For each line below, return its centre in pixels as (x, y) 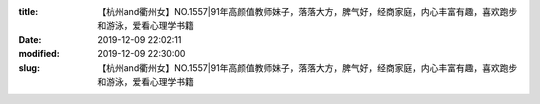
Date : (30, 39)
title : (28, 11)
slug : (29, 67)
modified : (39, 54)
